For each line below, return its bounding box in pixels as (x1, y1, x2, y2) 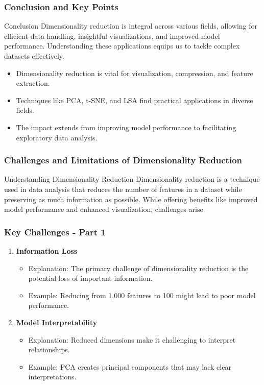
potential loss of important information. (28, 273, 153, 283)
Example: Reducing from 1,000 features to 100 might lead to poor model (28, 290, 256, 300)
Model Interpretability (16, 317, 98, 327)
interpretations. (28, 371, 77, 382)
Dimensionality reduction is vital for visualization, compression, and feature (16, 67, 253, 78)
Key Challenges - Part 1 (4, 225, 106, 238)
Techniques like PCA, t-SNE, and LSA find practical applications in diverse (16, 94, 253, 105)
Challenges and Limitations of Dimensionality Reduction (4, 154, 242, 166)
